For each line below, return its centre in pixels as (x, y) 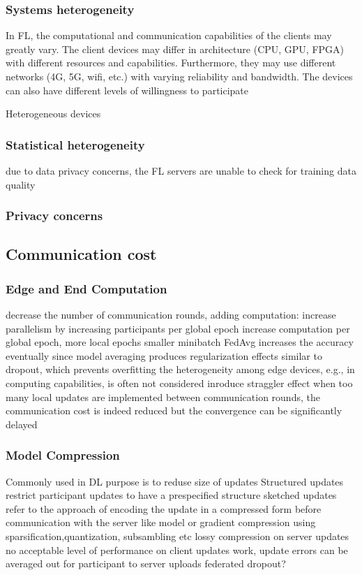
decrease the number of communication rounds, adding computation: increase (171, 315)
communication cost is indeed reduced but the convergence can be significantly (174, 410)
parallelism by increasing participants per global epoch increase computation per (178, 328)
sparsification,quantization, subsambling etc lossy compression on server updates (178, 536)
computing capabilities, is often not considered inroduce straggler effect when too (179, 383)
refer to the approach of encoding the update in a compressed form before (164, 508)
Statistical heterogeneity (75, 144)
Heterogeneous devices (53, 114)
